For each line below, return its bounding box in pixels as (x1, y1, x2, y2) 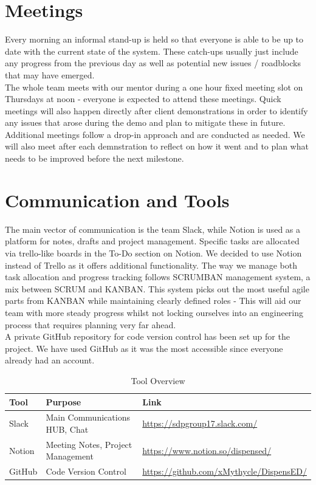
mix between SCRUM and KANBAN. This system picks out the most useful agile (5, 282, 309, 295)
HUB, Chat (46, 422, 89, 435)
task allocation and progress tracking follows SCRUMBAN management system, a (5, 270, 311, 283)
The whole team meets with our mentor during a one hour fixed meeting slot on (5, 80, 303, 93)
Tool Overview (131, 374, 185, 387)
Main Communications (46, 411, 130, 424)
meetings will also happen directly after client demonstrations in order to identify (5, 104, 308, 117)
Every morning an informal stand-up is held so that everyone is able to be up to (5, 33, 304, 46)
